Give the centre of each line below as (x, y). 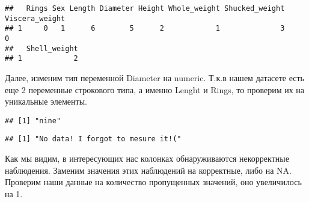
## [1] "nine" (33, 121)
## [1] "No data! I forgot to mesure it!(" (93, 139)
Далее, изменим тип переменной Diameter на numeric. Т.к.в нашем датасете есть (154, 77)
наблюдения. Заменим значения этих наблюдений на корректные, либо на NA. (148, 170)
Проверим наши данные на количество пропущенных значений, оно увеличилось (153, 182)
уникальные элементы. (46, 101)
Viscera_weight (35, 18)
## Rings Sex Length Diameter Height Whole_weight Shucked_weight (145, 8)
